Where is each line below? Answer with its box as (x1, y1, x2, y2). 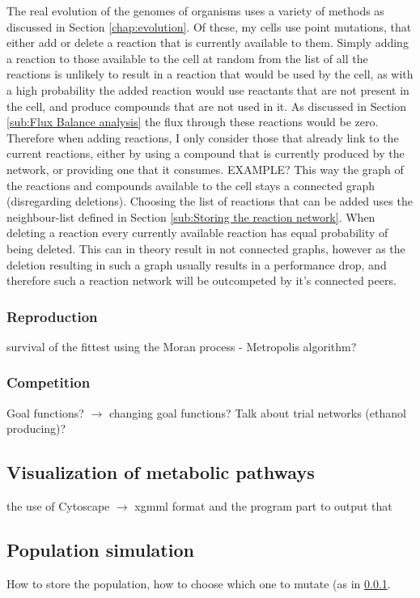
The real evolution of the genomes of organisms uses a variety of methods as (6, 2, 384, 19)
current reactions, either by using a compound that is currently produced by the (6, 145, 405, 162)
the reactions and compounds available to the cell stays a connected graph (6, 176, 375, 193)
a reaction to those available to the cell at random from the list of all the (6, 49, 368, 66)
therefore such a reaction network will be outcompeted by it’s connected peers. (6, 272, 397, 289)
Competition (6, 372, 91, 392)
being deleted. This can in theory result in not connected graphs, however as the (6, 240, 405, 257)
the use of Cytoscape (6, 498, 110, 515)
